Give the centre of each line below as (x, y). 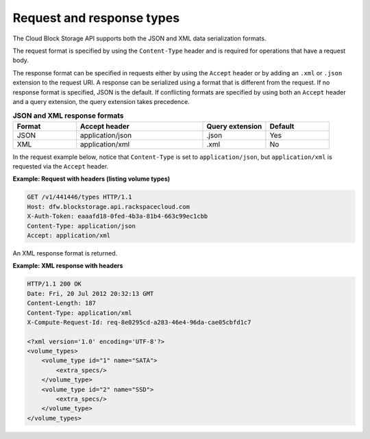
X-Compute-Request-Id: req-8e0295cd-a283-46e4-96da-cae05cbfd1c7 (139, 322)
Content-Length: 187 (61, 303)
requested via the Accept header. (61, 166)
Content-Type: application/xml (80, 313)
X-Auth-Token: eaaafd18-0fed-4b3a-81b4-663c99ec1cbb (118, 216)
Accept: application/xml (69, 235)
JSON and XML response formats (68, 116)
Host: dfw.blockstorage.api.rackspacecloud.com (108, 206)
